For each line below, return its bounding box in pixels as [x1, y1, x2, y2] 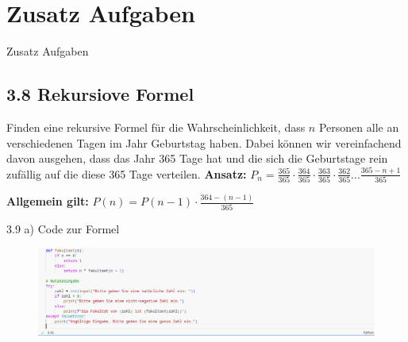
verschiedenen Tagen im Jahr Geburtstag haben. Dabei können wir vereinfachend [6, 134, 402, 151]
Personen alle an [318, 118, 399, 135]
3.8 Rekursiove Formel [6, 82, 194, 106]
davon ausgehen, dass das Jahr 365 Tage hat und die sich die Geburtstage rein [6, 150, 388, 167]
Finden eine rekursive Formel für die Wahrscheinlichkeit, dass [6, 118, 306, 135]
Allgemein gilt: [6, 193, 89, 209]
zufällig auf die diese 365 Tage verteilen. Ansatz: [6, 165, 247, 182]
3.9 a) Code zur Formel [6, 220, 120, 236]
